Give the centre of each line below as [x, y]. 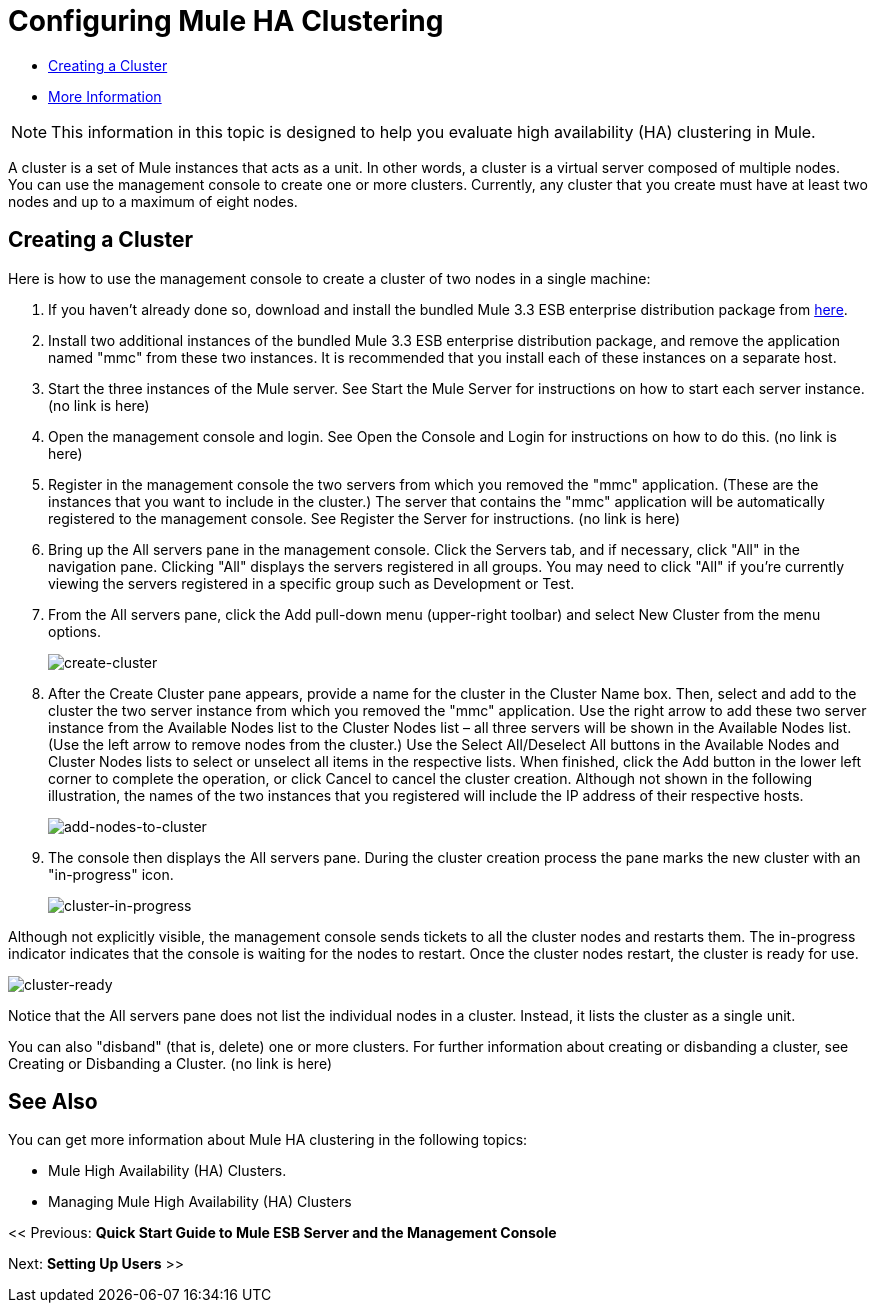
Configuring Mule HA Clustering [226, 21]
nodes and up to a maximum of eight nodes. [153, 201]
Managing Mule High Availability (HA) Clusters [200, 1202]
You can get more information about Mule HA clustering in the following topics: [268, 1140]
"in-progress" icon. [111, 874]
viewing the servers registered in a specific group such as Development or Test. [311, 583]
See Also [53, 1102]
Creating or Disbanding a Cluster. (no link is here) [170, 1063]
